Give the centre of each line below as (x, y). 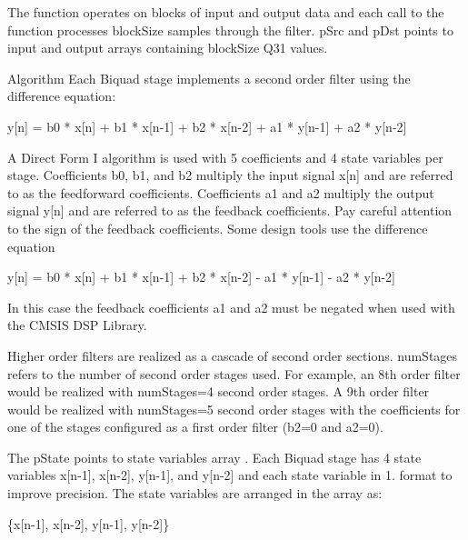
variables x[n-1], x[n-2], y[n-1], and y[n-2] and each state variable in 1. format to (230, 475)
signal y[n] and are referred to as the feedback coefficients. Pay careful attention (230, 210)
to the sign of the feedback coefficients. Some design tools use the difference (218, 228)
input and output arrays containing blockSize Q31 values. (168, 48)
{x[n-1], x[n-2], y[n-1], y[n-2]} (89, 523)
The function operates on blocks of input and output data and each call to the (226, 12)
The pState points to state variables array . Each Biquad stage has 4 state (214, 457)
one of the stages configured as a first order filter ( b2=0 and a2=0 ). (195, 427)
